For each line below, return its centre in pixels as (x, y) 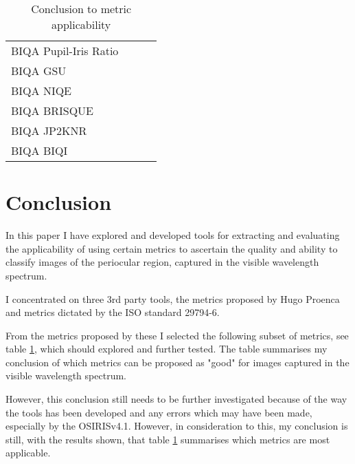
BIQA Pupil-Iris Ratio (65, 51)
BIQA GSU (39, 71)
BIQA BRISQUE (53, 110)
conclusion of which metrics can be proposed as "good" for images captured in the (177, 362)
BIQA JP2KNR (49, 130)
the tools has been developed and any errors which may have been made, (159, 412)
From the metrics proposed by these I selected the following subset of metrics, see (177, 335)
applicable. (28, 453)
